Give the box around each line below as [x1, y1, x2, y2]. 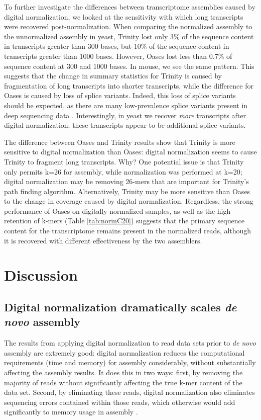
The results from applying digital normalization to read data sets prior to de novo [4, 338, 256, 348]
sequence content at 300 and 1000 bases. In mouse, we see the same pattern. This [4, 60, 254, 71]
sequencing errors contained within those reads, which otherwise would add [4, 396, 235, 407]
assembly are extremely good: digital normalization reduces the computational [4, 347, 245, 358]
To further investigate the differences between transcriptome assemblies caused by [4, 2, 255, 12]
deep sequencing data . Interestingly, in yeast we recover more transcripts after [4, 110, 246, 120]
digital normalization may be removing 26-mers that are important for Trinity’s [4, 176, 249, 187]
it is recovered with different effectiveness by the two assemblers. [4, 235, 202, 245]
